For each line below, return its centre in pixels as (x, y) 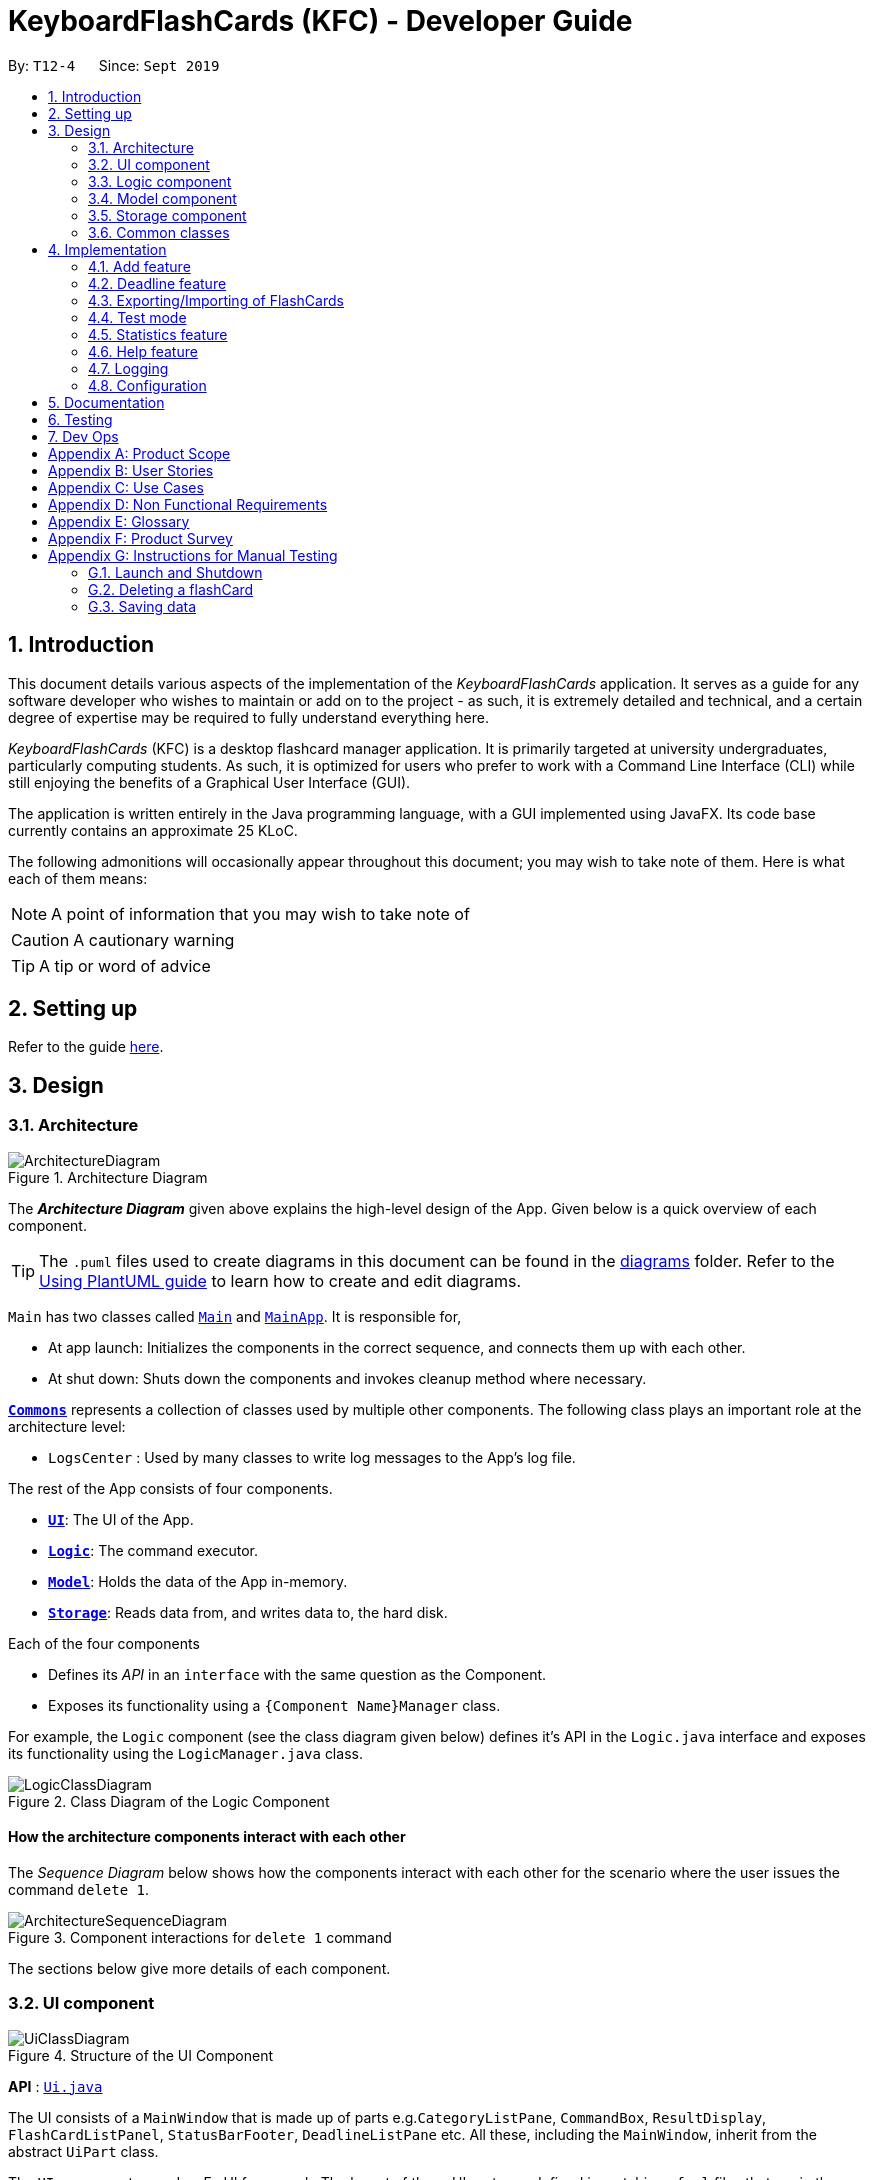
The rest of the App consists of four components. (170, 1488)
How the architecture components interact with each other (207, 1837)
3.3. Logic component (160, 181)
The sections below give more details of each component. (199, 1968)
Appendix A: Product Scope (139, 453)
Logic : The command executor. (153, 1550)
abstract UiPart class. (83, 2151)
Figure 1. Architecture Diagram (108, 1177)
